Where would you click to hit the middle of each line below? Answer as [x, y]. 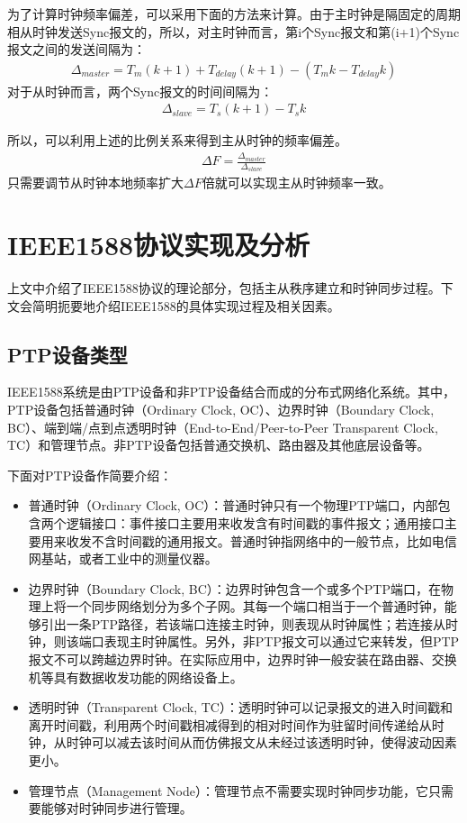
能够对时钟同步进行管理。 [117, 808]
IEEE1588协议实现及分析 [159, 245]
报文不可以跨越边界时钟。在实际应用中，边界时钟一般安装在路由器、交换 [242, 659]
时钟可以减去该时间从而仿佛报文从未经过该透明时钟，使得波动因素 [261, 742]
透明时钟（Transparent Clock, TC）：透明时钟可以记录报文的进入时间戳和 [240, 707]
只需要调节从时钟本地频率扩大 [95, 183]
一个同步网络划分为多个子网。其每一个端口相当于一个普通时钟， [255, 606]
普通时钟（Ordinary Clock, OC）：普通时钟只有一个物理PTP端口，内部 [233, 505]
